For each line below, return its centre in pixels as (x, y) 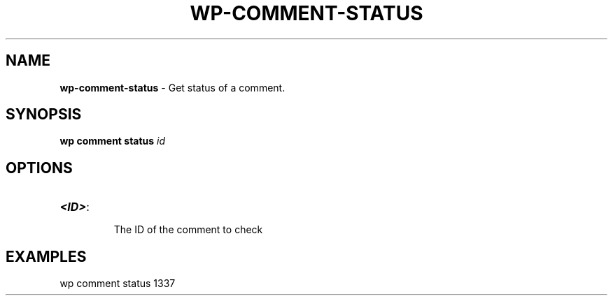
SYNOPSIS (44, 115)
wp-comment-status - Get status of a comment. (172, 87)
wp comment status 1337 (118, 284)
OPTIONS (39, 168)
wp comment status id (113, 141)
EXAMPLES (46, 256)
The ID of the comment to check (188, 230)
